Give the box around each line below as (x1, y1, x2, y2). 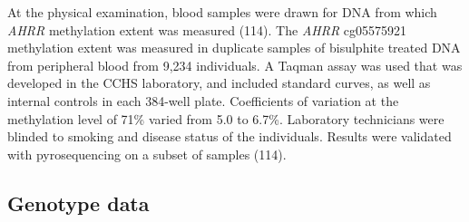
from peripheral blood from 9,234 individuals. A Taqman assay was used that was (7, 55, 463, 74)
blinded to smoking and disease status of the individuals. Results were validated (7, 127, 452, 146)
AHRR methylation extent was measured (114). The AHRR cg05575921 (7, 20, 406, 39)
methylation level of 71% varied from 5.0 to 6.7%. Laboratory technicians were (7, 109, 445, 128)
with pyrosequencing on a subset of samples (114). (7, 144, 287, 163)
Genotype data (7, 188, 150, 217)
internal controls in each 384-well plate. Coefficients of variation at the (7, 91, 399, 110)
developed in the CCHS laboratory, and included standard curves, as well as (7, 73, 431, 92)
